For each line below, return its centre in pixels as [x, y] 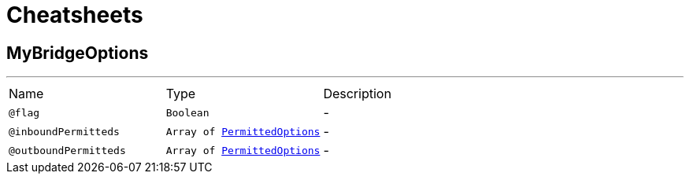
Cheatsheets [75, 15]
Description [357, 94]
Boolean [187, 112]
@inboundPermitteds [64, 131]
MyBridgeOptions [78, 53]
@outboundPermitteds [67, 150]
